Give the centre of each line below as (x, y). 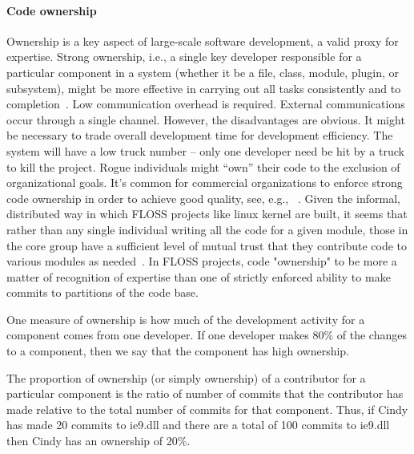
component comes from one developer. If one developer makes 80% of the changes (207, 335)
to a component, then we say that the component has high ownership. (178, 351)
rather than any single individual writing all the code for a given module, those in (207, 229)
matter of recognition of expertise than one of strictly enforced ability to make (199, 276)
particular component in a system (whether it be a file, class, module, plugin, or (203, 72)
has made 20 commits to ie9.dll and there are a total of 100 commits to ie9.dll (198, 425)
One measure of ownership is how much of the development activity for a (186, 319)
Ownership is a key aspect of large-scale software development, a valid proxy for (203, 41)
